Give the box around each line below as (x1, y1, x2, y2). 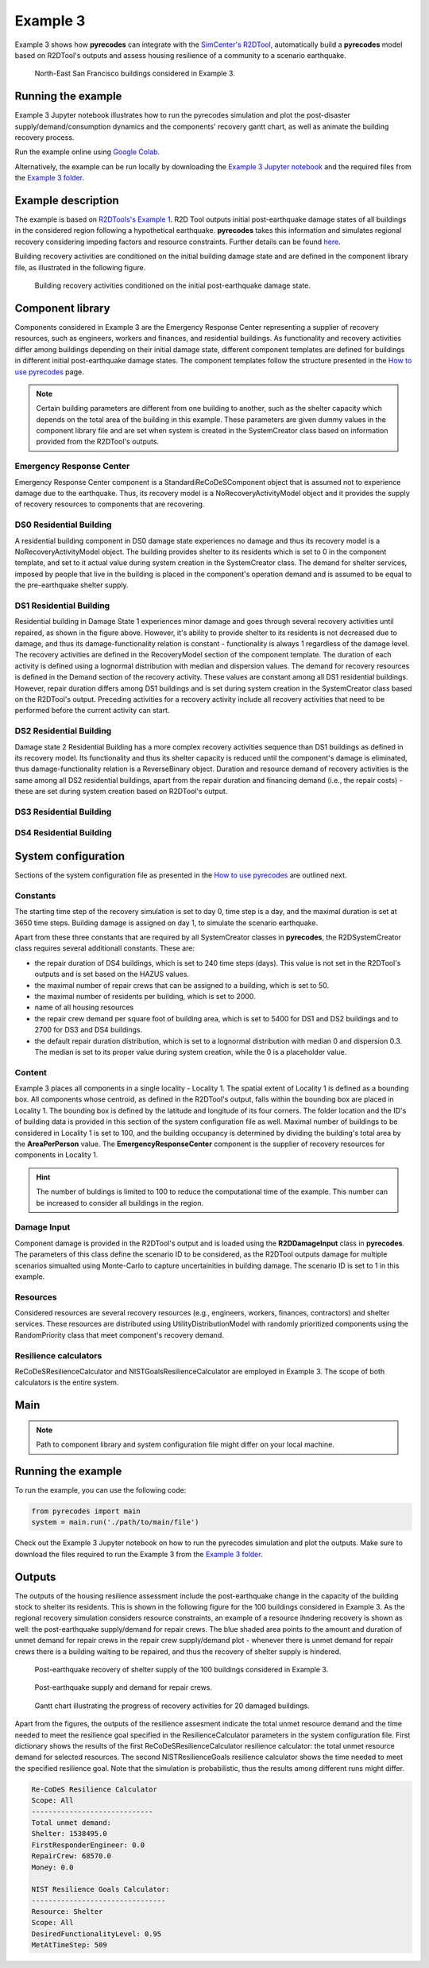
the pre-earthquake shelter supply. (14, 580, 129, 590)
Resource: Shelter (31, 1908, 103, 1916)
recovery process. (14, 133, 75, 142)
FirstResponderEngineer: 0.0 (31, 1840, 145, 1850)
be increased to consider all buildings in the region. (36, 1198, 204, 1207)
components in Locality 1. (14, 1150, 99, 1160)
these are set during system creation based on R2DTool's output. (14, 787, 228, 796)
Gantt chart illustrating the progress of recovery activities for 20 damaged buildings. (34, 1701, 310, 1710)
